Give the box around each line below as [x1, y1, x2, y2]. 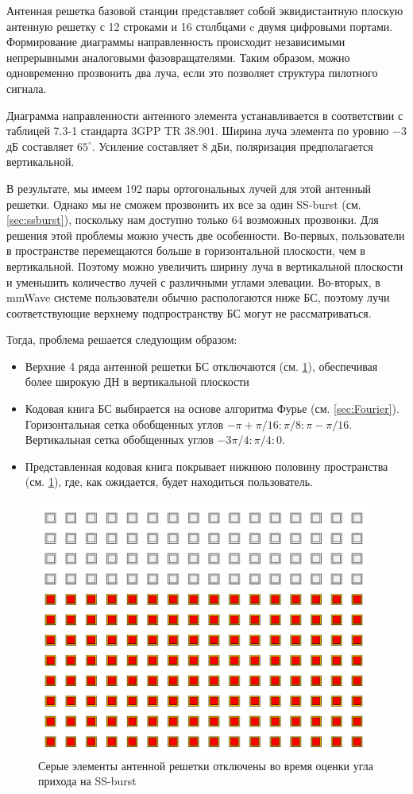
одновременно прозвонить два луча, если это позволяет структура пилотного [6, 64, 378, 81]
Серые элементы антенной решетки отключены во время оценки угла [38, 757, 373, 773]
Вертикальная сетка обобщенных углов [25, 431, 214, 448]
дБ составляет [6, 137, 74, 154]
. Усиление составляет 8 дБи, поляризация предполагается [91, 137, 373, 154]
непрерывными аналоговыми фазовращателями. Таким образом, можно [6, 48, 350, 65]
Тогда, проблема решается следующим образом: [6, 331, 237, 348]
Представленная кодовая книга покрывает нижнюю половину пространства [25, 457, 388, 474]
